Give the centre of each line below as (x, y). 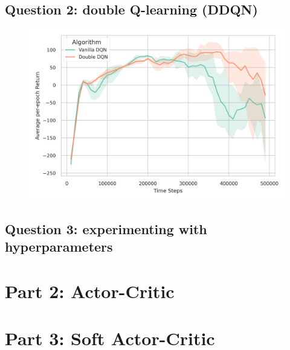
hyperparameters (59, 246)
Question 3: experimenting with (106, 228)
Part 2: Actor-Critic (90, 291)
